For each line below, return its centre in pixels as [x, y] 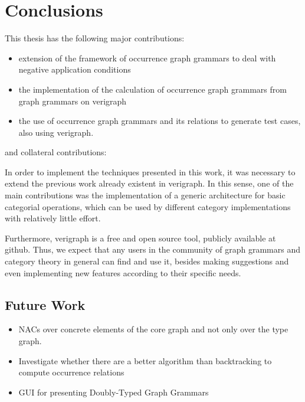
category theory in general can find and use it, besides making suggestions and [147, 261]
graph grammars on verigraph [73, 101]
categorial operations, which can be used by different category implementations [148, 206]
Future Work [45, 304]
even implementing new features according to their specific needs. [123, 272]
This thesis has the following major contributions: [95, 38]
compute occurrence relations [71, 372]
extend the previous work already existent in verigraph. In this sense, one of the [149, 183]
